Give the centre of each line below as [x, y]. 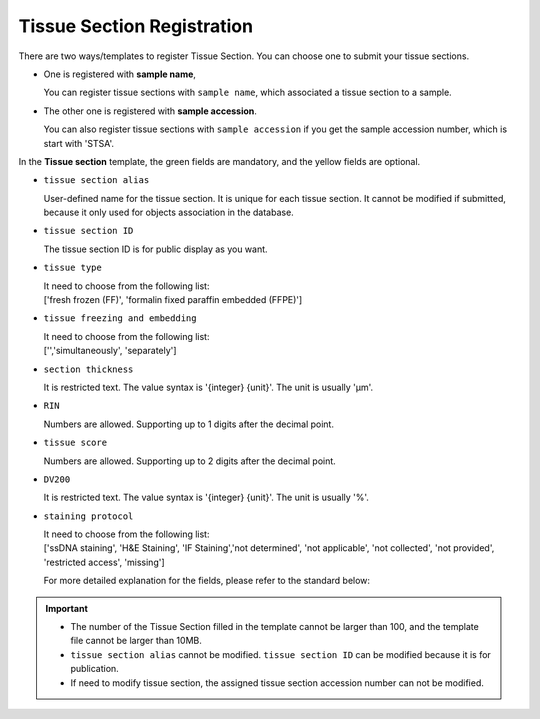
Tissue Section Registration [136, 26]
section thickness [88, 369]
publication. [94, 669]
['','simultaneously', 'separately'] [110, 351]
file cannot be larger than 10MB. [136, 641]
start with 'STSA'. [79, 143]
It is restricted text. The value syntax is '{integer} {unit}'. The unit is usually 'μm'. [208, 387]
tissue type [72, 268]
